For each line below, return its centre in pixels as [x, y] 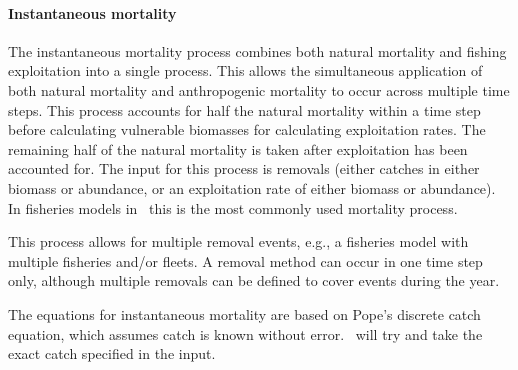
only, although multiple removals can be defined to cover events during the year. [254, 280]
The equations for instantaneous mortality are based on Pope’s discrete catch [244, 313]
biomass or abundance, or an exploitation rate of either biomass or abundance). [252, 187]
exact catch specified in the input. [112, 353]
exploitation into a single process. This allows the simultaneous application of [245, 70]
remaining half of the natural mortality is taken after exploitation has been [238, 148]
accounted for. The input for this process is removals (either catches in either [244, 168]
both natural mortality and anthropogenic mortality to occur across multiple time [259, 89]
